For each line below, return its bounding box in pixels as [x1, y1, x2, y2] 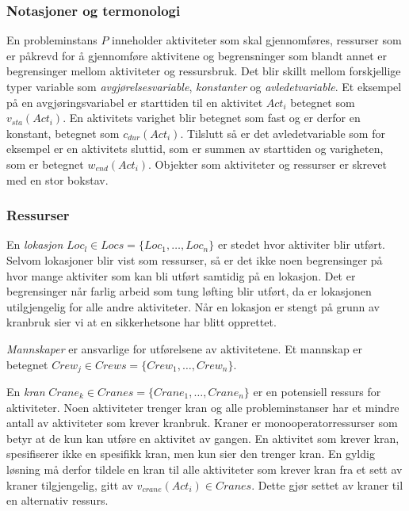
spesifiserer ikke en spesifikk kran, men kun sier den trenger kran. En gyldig [6, 445, 375, 462]
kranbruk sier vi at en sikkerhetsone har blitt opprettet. [6, 314, 277, 330]
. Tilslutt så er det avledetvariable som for [180, 124, 385, 141]
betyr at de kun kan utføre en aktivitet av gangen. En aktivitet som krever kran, [6, 429, 399, 446]
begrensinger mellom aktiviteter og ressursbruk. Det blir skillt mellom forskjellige [6, 63, 401, 79]
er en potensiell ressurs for [253, 383, 381, 399]
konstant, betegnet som [6, 124, 120, 141]
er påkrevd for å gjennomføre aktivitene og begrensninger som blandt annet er [6, 47, 387, 63]
